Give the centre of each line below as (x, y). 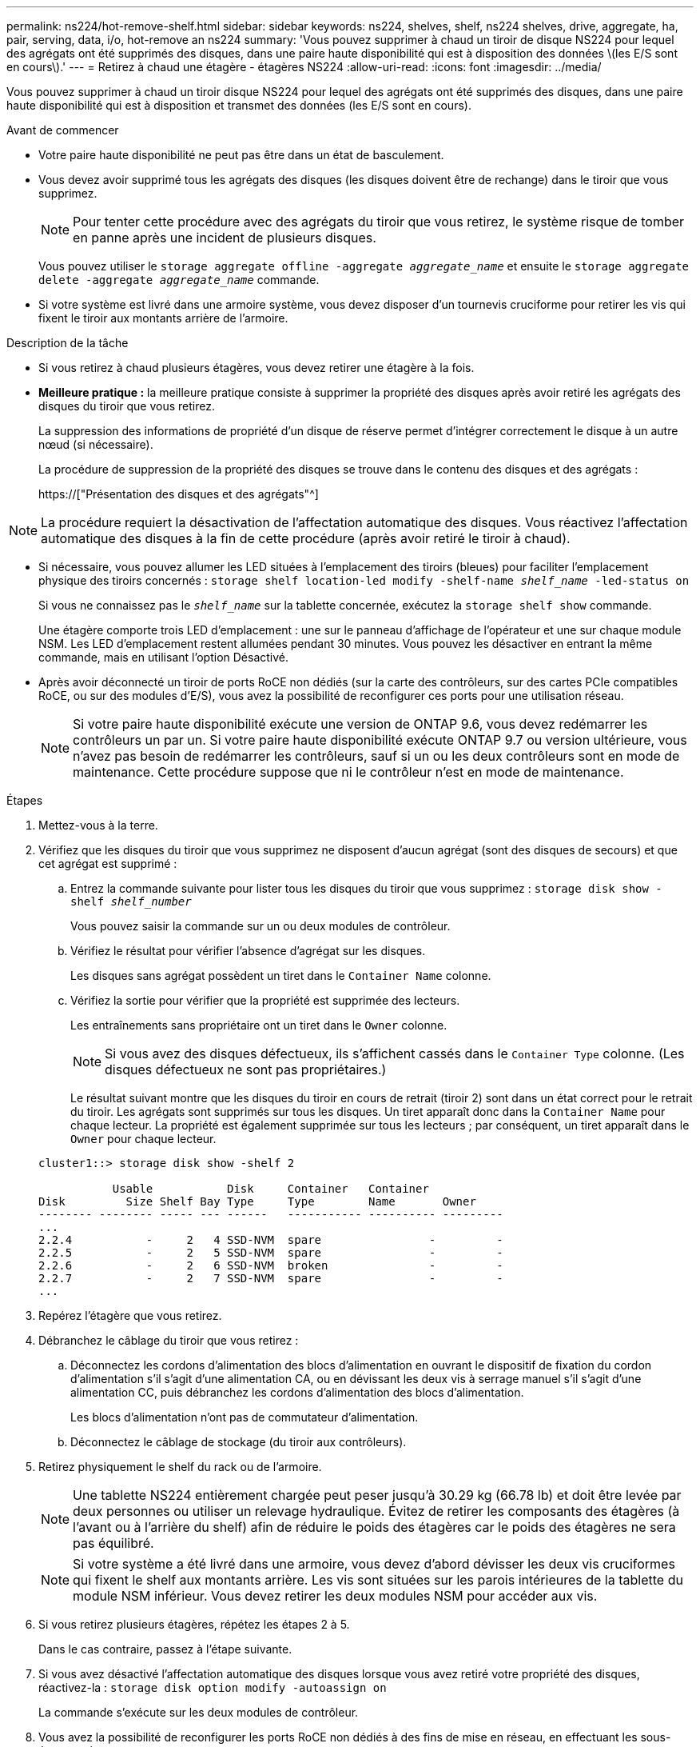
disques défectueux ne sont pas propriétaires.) (246, 1069)
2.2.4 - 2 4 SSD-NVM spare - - (271, 1240)
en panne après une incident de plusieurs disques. (225, 238)
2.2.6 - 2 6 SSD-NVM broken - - (271, 1265)
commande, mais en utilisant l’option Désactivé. (164, 657)
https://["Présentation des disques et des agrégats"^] (179, 494)
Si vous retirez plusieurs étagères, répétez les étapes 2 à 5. (194, 1624)
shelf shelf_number (131, 901)
